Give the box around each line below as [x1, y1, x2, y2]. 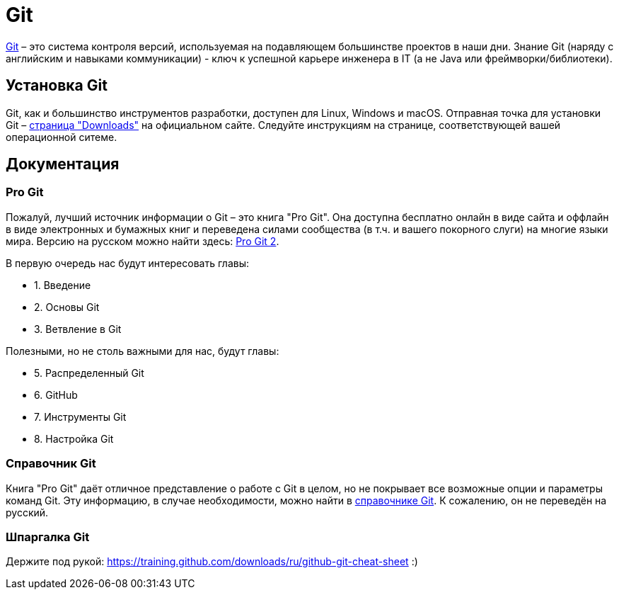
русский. [6, 506, 49, 518]
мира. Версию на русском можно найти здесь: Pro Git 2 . [6, 234, 279, 247]
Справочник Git [6, 456, 96, 471]
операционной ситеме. [6, 130, 117, 143]
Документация [6, 155, 120, 174]
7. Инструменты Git [34, 410, 127, 423]
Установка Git [6, 76, 108, 95]
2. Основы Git [34, 300, 100, 313]
